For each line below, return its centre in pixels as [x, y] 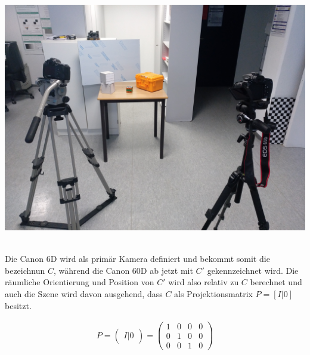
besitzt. [18, 305]
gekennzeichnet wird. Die [253, 270]
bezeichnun [25, 270]
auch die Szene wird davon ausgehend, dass [84, 293]
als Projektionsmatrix [213, 293]
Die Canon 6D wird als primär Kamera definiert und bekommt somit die [137, 259]
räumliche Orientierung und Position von [80, 282]
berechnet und [276, 282]
